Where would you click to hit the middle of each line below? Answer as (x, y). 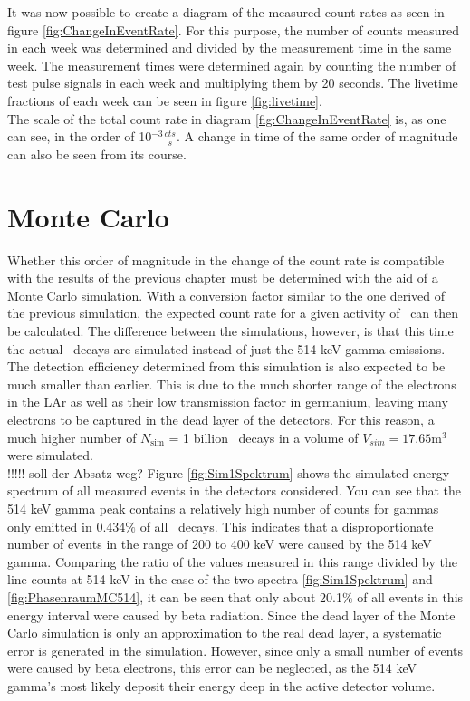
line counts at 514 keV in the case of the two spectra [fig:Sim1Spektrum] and (220, 579)
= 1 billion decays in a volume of (264, 437)
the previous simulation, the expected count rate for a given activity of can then (233, 313)
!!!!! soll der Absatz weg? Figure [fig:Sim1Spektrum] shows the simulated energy (229, 472)
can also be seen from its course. (97, 154)
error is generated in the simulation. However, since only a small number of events (235, 650)
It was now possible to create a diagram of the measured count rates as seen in (226, 12)
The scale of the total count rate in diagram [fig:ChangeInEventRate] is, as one (227, 118)
